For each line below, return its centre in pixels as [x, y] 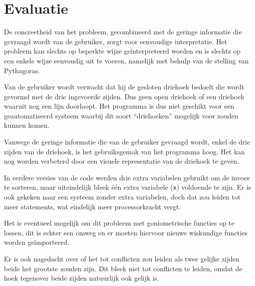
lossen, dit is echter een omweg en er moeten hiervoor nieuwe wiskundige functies [126, 232]
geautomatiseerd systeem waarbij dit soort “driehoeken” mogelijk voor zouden [121, 115]
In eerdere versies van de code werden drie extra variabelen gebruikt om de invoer [127, 177]
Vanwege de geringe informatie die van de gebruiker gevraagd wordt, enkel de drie [127, 142]
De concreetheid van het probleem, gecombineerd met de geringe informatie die [123, 32]
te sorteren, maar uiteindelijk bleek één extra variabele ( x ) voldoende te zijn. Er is [127, 187]
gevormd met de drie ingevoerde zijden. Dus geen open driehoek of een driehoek [124, 96]
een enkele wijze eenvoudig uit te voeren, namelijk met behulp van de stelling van [127, 60]
